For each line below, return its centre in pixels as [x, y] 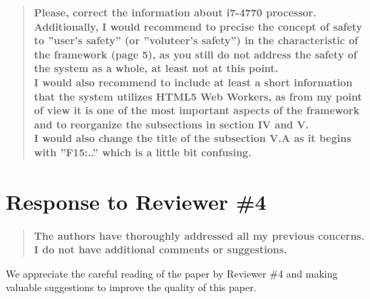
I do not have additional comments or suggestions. [160, 249]
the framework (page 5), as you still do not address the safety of [195, 54]
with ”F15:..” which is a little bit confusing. [143, 152]
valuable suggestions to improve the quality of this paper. [131, 287]
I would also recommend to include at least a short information [193, 82]
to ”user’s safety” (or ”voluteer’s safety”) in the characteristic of [196, 40]
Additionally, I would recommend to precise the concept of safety [198, 26]
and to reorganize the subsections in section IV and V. [171, 124]
